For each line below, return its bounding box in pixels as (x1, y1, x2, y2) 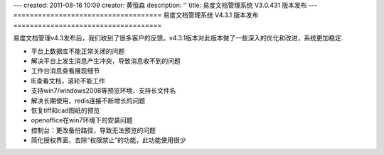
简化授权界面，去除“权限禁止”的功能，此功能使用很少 (31, 136, 186, 144)
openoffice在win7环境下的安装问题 (31, 116, 133, 125)
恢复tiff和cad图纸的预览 (31, 106, 100, 115)
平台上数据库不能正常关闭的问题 (31, 47, 124, 55)
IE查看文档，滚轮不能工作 (31, 76, 106, 85)
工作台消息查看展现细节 (31, 67, 100, 75)
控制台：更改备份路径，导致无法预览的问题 (31, 126, 156, 134)
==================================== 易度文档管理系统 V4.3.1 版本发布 (13, 11, 259, 19)
